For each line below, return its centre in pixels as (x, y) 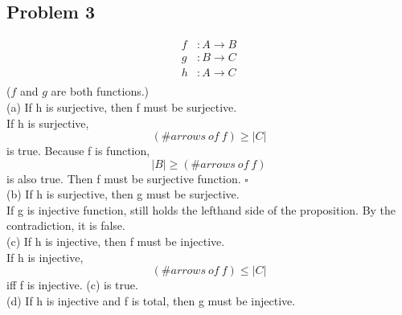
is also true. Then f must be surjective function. (124, 178)
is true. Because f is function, (78, 151)
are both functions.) (100, 91)
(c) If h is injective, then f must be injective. (116, 241)
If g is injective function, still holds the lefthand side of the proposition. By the (201, 209)
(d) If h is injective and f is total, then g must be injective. (151, 300)
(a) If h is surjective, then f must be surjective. (122, 106)
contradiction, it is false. (66, 225)
